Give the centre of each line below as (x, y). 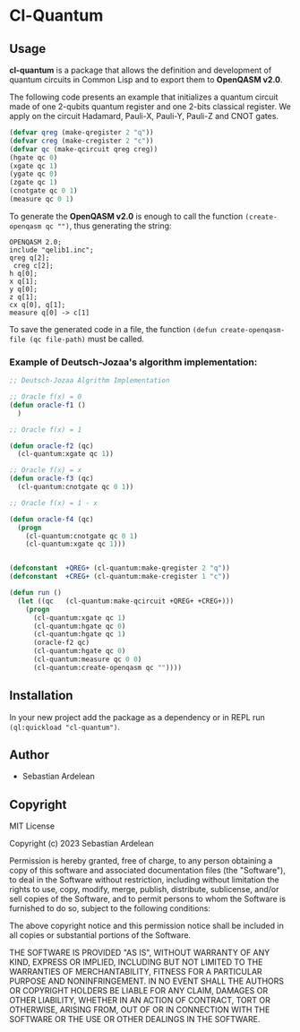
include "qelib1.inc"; (51, 250)
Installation (41, 696)
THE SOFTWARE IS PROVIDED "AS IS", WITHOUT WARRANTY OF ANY (140, 953)
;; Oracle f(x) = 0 (46, 397)
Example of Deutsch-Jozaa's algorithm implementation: (133, 362)
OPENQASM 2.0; (36, 242)
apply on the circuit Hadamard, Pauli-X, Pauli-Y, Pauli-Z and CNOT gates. (144, 116)
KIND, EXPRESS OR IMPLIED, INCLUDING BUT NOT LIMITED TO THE (136, 962)
